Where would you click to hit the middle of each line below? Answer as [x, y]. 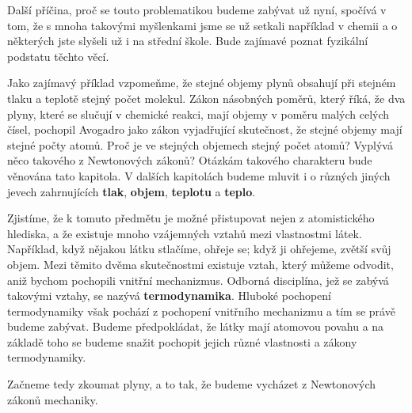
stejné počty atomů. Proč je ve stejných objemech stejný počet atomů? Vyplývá [200, 144]
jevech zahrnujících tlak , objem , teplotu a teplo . [132, 191]
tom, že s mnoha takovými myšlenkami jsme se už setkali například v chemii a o [202, 25]
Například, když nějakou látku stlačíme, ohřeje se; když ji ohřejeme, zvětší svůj [199, 249]
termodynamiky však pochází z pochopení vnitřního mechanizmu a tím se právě [201, 311]
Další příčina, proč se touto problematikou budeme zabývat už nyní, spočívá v [197, 9]
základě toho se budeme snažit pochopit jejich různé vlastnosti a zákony [182, 341]
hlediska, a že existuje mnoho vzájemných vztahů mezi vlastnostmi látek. [185, 233]
